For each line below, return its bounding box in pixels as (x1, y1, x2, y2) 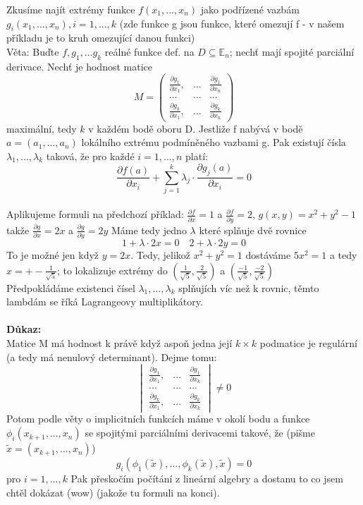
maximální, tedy (6, 121, 77, 135)
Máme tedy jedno (111, 222, 187, 237)
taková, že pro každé (46, 148, 135, 163)
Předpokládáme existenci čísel (6, 280, 135, 295)
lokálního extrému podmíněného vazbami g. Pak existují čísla (81, 135, 346, 150)
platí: (185, 148, 208, 163)
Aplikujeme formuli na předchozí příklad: (6, 207, 184, 221)
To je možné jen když (6, 248, 99, 262)
